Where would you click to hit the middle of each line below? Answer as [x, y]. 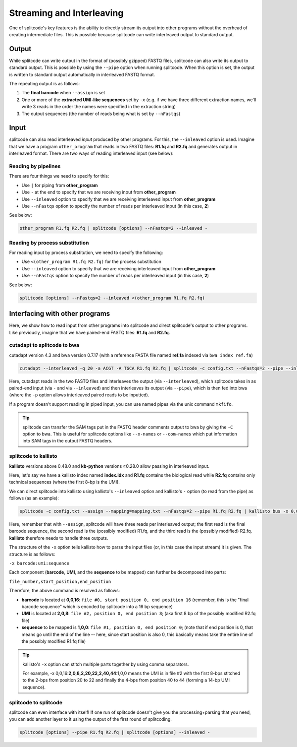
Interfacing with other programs [60, 314]
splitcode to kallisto [33, 456]
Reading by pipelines [35, 166]
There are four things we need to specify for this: [59, 176]
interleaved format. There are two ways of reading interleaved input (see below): [91, 153]
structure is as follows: [32, 554]
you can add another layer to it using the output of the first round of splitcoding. [90, 719]
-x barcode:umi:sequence [39, 563]
